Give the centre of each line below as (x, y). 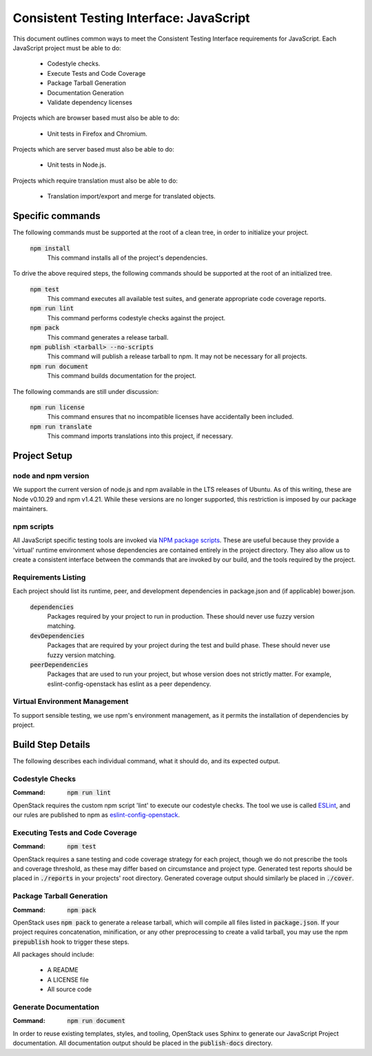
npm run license (58, 407)
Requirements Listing (49, 577)
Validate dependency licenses (90, 102)
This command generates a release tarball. (108, 337)
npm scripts (33, 526)
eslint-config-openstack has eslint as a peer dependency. (129, 684)
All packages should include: (53, 955)
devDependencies (58, 636)
